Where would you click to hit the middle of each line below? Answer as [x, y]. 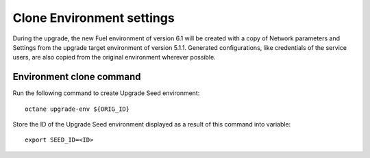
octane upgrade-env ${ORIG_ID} [77, 109]
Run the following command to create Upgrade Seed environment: [106, 93]
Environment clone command [77, 77]
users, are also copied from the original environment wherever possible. [114, 57]
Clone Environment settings [94, 18]
